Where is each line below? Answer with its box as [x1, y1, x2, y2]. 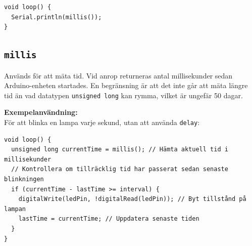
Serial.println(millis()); [11, 13, 102, 21]
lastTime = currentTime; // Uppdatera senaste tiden [18, 215, 199, 223]
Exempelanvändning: [4, 107, 78, 117]
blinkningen [4, 176, 44, 183]
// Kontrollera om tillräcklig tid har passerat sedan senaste [11, 166, 228, 173]
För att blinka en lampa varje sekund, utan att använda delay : [4, 117, 200, 127]
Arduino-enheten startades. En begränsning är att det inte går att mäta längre [4, 80, 248, 91]
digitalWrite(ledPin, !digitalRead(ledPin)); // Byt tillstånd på [18, 195, 246, 203]
